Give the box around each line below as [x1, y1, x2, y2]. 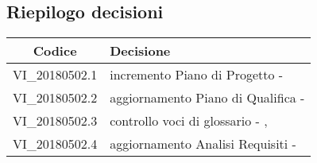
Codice [33, 41, 77, 60]
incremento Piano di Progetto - [110, 65, 284, 84]
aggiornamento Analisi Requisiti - [110, 134, 296, 153]
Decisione [110, 41, 171, 60]
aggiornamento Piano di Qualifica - [110, 88, 305, 107]
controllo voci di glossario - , [110, 111, 268, 130]
